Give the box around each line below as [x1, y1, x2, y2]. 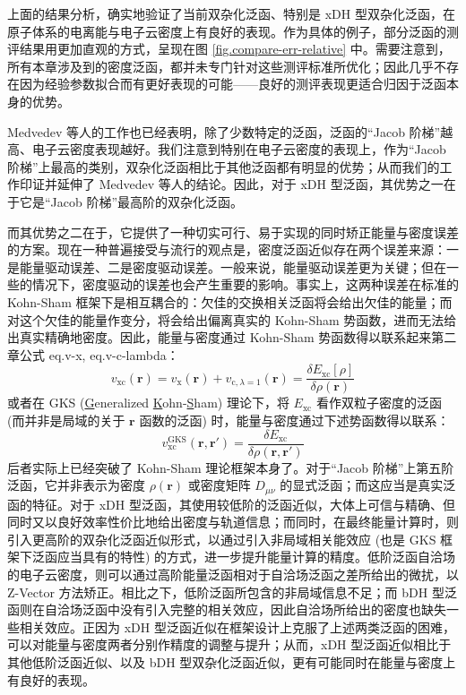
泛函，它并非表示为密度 [7, 476, 145, 494]
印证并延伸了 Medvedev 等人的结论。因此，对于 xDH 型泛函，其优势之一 [19, 175, 444, 193]
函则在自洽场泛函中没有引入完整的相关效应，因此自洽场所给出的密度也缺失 [7, 600, 446, 619]
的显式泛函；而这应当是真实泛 [280, 476, 456, 494]
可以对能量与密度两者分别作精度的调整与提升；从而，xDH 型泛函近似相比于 [7, 635, 452, 654]
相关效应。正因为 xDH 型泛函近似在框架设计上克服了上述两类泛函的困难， [19, 617, 455, 636]
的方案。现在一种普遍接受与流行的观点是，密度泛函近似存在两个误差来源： [7, 240, 446, 259]
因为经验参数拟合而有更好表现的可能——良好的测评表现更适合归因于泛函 [19, 74, 446, 93]
